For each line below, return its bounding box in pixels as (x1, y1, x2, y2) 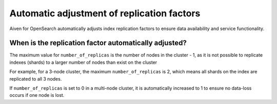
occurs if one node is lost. (9, 92, 65, 98)
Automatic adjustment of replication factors (9, 8, 201, 19)
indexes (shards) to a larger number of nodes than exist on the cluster (9, 59, 157, 65)
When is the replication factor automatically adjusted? (9, 39, 187, 47)
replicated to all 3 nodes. (9, 75, 62, 82)
